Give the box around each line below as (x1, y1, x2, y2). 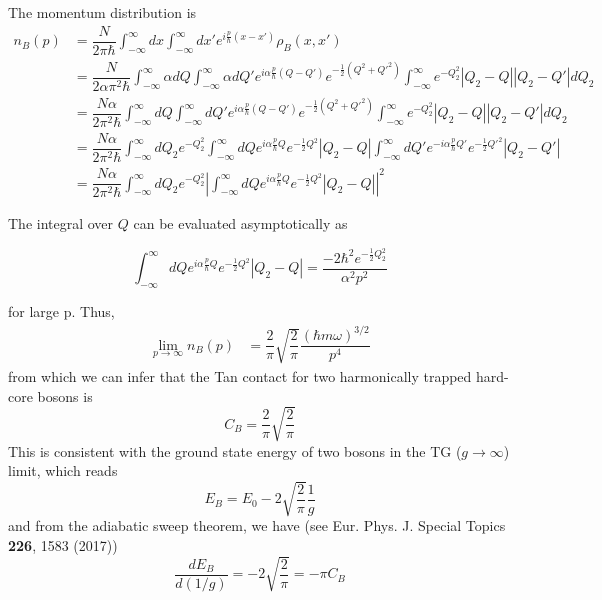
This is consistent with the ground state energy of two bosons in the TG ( (8, 440, 462, 461)
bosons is (37, 385, 93, 406)
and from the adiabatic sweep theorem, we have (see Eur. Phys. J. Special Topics (8, 515, 506, 536)
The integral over (8, 213, 114, 234)
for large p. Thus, (8, 301, 115, 322)
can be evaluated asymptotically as (133, 213, 348, 234)
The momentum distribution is (8, 2, 197, 22)
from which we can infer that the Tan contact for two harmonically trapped (8, 365, 472, 386)
